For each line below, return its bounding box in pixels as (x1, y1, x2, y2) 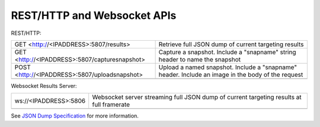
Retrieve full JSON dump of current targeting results (158, 40, 304, 48)
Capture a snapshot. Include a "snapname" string (158, 48, 296, 56)
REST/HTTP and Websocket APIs (11, 9, 177, 22)
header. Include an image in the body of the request (158, 70, 303, 79)
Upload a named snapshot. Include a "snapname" (158, 63, 297, 71)
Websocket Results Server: (11, 82, 77, 89)
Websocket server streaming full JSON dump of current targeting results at (92, 93, 302, 102)
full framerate (92, 100, 130, 109)
